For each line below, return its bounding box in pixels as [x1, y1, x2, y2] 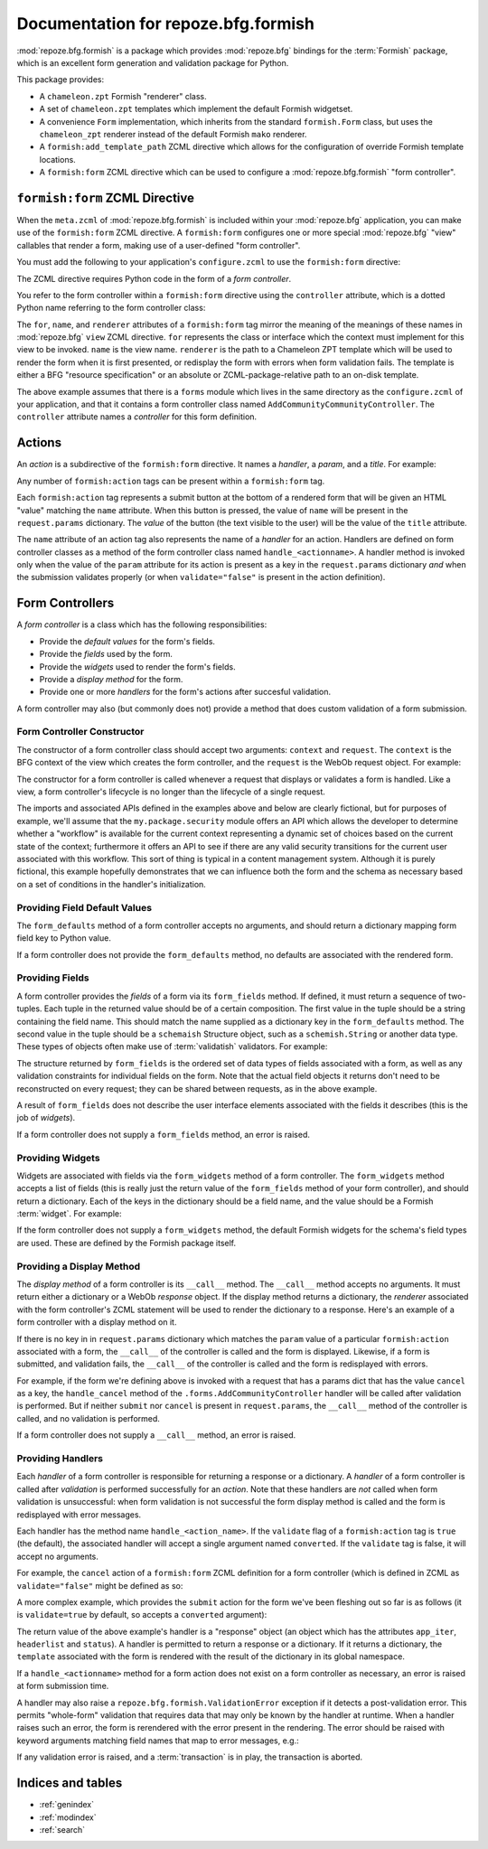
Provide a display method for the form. [39, 673, 183, 684]
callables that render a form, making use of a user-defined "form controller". [16, 239, 301, 250]
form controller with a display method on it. [16, 1317, 177, 1328]
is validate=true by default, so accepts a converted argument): [16, 1610, 267, 1620]
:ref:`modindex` [39, 1812, 97, 1823]
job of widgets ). [16, 1112, 76, 1123]
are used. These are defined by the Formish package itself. [16, 1237, 237, 1248]
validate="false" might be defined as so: [16, 1580, 183, 1591]
